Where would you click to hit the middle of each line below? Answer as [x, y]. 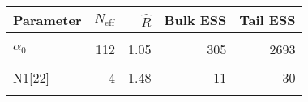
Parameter [47, 20]
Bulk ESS [195, 20]
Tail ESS [267, 20]
